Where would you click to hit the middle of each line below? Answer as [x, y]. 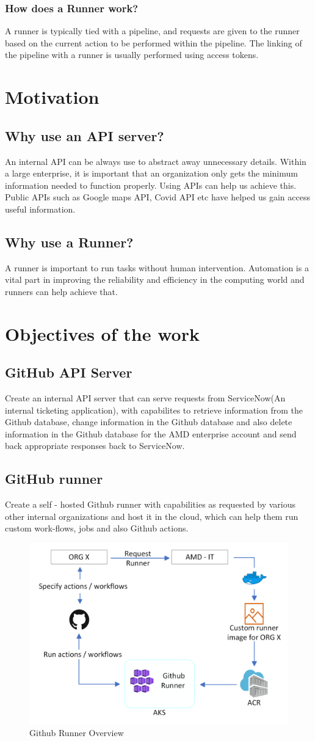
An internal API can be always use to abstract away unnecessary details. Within [156, 161]
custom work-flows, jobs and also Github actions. [97, 528]
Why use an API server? [85, 135]
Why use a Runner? [69, 242]
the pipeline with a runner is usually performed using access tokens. [132, 55]
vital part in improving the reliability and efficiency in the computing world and [155, 279]
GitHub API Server [69, 372]
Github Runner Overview [77, 733]
